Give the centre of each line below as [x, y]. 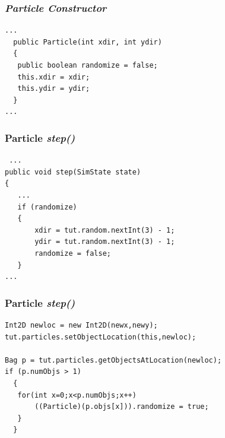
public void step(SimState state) [73, 172]
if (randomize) [47, 207]
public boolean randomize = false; [88, 65]
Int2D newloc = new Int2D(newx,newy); [81, 325]
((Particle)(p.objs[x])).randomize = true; [122, 407]
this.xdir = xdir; [54, 77]
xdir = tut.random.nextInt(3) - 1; [105, 230]
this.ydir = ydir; [54, 89]
